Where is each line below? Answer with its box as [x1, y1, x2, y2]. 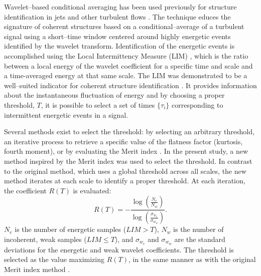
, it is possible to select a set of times [41, 99, 155, 110]
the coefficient [4, 185, 47, 195]
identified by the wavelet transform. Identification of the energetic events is [4, 41, 235, 51]
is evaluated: [73, 185, 111, 195]
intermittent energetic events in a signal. [4, 109, 128, 120]
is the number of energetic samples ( [15, 224, 126, 234]
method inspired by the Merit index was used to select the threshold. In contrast [4, 155, 252, 166]
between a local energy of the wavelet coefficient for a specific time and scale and [4, 60, 253, 71]
